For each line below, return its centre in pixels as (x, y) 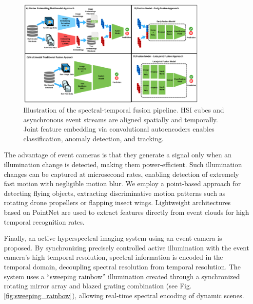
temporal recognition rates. (44, 221)
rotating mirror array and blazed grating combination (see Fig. (98, 286)
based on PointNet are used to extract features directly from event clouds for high (126, 212)
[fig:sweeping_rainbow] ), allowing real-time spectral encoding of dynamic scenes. (124, 295)
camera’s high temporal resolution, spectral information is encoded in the (114, 257)
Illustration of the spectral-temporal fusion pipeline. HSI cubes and (124, 110)
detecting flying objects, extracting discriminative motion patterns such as (115, 193)
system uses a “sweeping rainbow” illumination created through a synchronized (122, 276)
